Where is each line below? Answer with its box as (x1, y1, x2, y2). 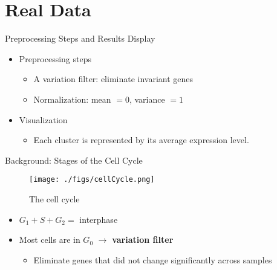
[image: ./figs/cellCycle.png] (29, 175, 155, 184)
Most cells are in (19, 233, 80, 246)
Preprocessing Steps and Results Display (5, 32, 155, 45)
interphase (79, 213, 118, 225)
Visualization (19, 113, 68, 126)
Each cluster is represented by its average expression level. (33, 133, 249, 146)
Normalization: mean (33, 92, 111, 105)
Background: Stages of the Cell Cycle (5, 153, 143, 166)
